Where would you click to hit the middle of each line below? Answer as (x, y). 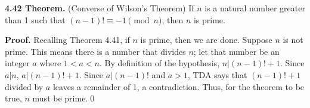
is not (293, 40)
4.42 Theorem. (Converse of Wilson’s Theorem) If (100, 8)
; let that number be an (236, 51)
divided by (24, 86)
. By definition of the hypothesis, (159, 63)
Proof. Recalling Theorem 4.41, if (67, 40)
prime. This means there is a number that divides (95, 51)
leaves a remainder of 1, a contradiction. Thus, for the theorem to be (179, 86)
